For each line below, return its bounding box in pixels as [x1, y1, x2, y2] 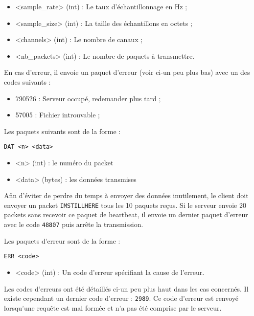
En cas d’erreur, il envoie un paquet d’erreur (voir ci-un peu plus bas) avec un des [4, 67, 250, 77]
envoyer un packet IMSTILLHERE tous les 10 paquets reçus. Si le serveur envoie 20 [4, 200, 246, 210]
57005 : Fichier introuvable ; [15, 110, 100, 120]
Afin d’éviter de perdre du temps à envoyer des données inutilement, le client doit [4, 190, 249, 201]
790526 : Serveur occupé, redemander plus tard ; [15, 93, 161, 103]
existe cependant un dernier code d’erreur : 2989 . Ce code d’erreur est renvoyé [4, 293, 239, 303]
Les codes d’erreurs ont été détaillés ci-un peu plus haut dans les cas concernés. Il [4, 283, 249, 293]
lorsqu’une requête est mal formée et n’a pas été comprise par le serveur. [4, 302, 222, 313]
